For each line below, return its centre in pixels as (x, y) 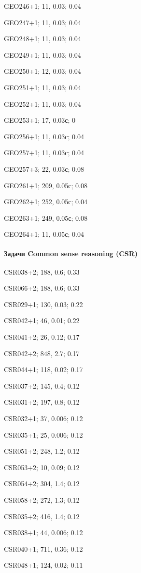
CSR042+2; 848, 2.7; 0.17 (42, 353)
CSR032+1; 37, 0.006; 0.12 (43, 418)
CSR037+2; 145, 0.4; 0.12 (42, 385)
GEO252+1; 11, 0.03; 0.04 (42, 104)
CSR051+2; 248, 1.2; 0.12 (42, 451)
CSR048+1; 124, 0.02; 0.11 (43, 565)
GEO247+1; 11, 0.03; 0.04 (42, 22)
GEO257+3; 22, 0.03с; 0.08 (44, 169)
